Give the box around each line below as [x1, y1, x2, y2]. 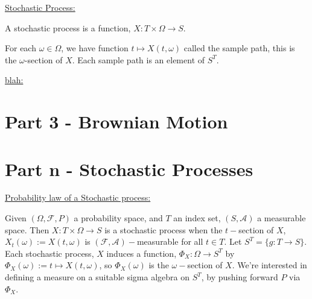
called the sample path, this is [183, 42, 295, 54]
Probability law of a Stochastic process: [5, 191, 151, 204]
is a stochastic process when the [104, 223, 223, 236]
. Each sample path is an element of [72, 53, 205, 66]
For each [5, 42, 36, 54]
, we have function [61, 42, 129, 54]
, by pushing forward [201, 271, 278, 283]
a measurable [257, 212, 306, 224]
